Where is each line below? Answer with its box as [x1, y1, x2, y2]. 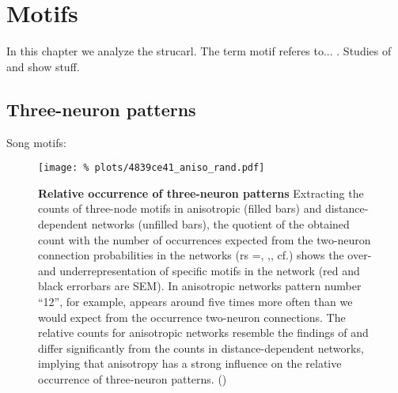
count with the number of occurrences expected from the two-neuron [38, 231, 371, 248]
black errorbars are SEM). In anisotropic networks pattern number [38, 278, 362, 294]
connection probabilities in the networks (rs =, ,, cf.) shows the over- [38, 247, 372, 263]
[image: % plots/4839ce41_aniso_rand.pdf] [38, 162, 265, 174]
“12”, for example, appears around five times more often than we [38, 293, 353, 309]
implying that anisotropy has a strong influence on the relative [38, 355, 342, 372]
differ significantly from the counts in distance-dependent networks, [38, 339, 364, 356]
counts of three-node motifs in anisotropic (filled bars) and [38, 200, 322, 217]
